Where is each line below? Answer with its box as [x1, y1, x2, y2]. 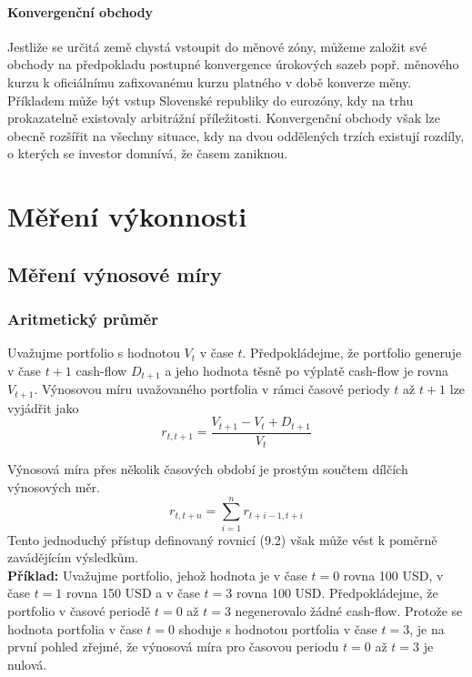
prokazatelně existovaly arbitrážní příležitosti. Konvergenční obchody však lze [7, 108, 441, 127]
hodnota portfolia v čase [7, 619, 143, 638]
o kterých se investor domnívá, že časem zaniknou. [7, 144, 288, 163]
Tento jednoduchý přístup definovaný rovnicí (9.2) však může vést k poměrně [7, 530, 437, 549]
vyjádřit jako [7, 398, 79, 417]
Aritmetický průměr [7, 308, 158, 330]
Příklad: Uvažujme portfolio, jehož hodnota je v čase [7, 565, 307, 584]
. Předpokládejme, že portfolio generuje [242, 343, 462, 362]
